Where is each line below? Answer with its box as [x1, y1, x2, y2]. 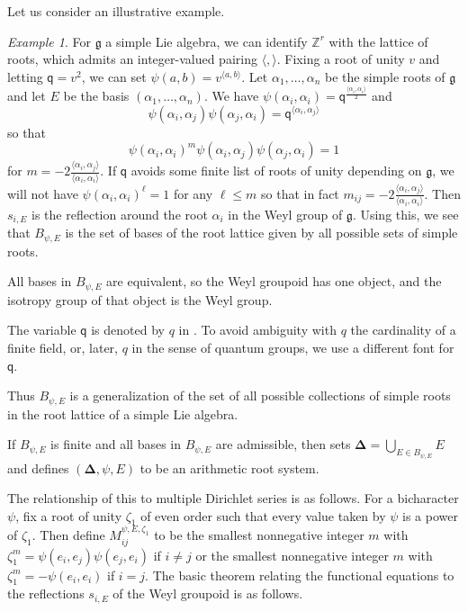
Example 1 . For [7, 31, 91, 50]
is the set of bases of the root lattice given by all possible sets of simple [65, 223, 458, 242]
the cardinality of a [350, 320, 456, 339]
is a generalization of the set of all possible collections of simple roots [69, 386, 451, 405]
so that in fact [261, 184, 339, 202]
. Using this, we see [352, 204, 459, 223]
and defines [7, 458, 69, 477]
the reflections [7, 584, 85, 603]
